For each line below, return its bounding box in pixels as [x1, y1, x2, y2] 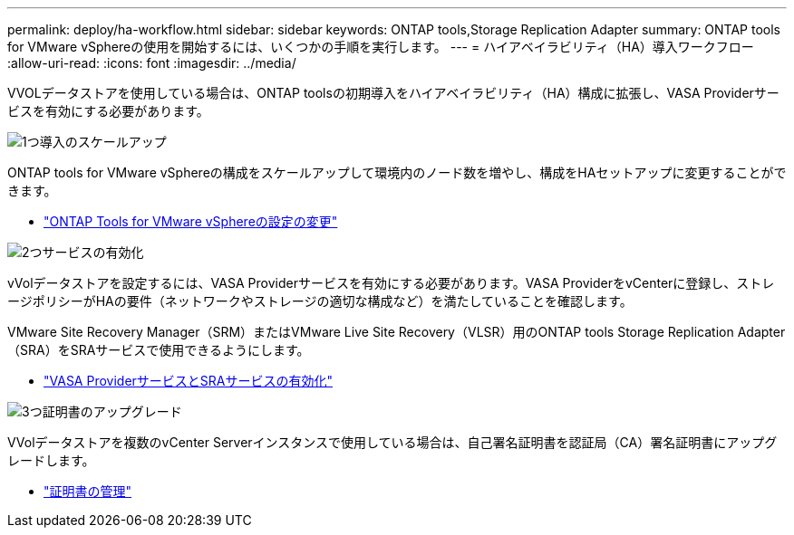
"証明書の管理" [44, 483, 132, 499]
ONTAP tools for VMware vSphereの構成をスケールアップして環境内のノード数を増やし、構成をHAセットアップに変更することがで [7, 165, 787, 180]
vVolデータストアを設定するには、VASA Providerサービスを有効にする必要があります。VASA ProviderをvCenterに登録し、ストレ [7, 275, 775, 291]
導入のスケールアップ [39, 134, 167, 149]
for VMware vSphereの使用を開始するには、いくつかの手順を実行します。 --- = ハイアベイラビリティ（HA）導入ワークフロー [7, 39, 754, 54]
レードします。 [7, 453, 95, 468]
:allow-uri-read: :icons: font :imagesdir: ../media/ [7, 55, 296, 71]
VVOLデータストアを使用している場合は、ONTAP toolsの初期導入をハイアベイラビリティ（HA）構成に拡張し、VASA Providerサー [7, 85, 779, 100]
